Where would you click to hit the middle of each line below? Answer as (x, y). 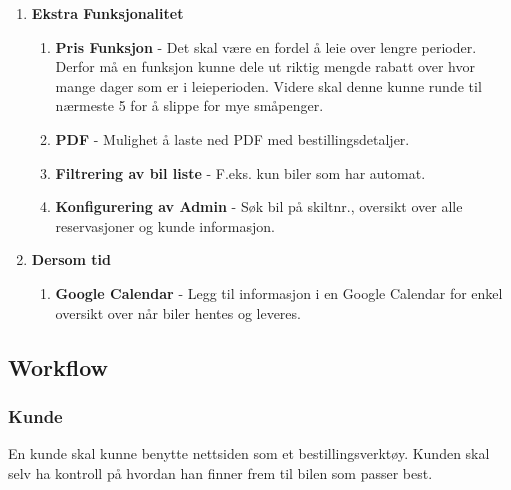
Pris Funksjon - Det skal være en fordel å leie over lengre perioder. (266, 46)
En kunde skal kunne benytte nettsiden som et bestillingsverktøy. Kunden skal (249, 453)
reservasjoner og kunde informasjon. (165, 225)
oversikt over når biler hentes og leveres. (178, 312)
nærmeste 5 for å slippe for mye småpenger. (189, 105)
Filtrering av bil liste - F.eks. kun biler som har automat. (240, 172)
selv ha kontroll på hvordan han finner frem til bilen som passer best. (220, 472)
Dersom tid (71, 259)
